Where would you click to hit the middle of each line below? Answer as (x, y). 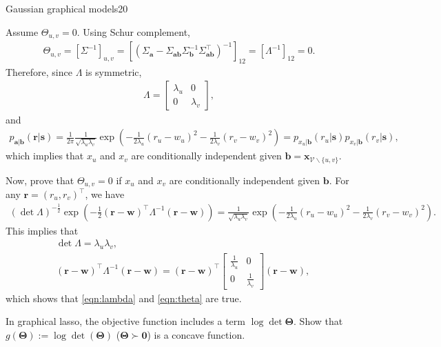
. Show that (318, 321)
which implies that (45, 156)
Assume (22, 31)
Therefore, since (39, 71)
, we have (105, 194)
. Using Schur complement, (133, 31)
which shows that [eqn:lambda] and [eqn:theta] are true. (124, 298)
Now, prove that (40, 180)
